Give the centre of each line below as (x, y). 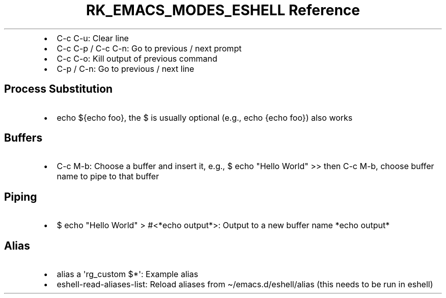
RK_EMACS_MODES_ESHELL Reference (223, 10)
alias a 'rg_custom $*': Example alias (128, 274)
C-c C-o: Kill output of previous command (137, 58)
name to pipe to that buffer (108, 177)
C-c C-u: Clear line (93, 38)
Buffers (23, 138)
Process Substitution (59, 89)
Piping (21, 197)
